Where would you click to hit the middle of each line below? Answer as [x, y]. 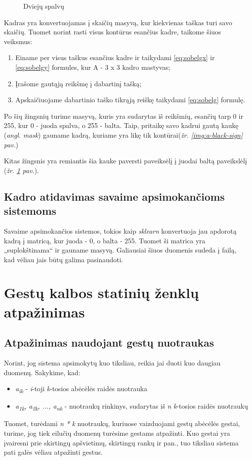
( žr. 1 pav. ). [22, 170]
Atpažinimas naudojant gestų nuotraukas [109, 342]
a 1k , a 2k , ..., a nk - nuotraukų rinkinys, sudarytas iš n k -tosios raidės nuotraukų [132, 407]
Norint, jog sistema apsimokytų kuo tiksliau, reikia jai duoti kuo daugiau [112, 363]
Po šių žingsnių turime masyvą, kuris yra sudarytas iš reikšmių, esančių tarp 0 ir [124, 116]
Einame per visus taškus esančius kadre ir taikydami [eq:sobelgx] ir [115, 57]
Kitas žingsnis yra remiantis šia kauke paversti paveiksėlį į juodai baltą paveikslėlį [126, 161]
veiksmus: [18, 41]
